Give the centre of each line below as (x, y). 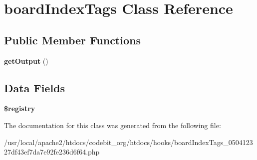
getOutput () (26, 61)
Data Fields (35, 87)
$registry (20, 108)
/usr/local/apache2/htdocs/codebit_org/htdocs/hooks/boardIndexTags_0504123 (128, 142)
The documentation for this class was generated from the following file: (113, 125)
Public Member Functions (72, 40)
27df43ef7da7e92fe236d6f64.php (52, 152)
